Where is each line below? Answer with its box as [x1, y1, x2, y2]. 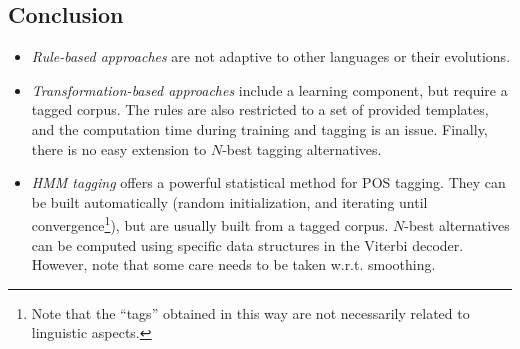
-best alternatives [404, 215, 510, 236]
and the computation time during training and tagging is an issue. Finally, [31, 118, 488, 139]
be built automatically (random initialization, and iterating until [31, 191, 428, 212]
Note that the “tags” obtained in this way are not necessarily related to [31, 302, 470, 323]
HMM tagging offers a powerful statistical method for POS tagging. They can [31, 172, 506, 193]
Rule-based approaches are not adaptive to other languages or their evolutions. [31, 46, 511, 67]
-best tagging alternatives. [222, 138, 382, 159]
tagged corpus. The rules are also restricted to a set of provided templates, [31, 99, 489, 120]
